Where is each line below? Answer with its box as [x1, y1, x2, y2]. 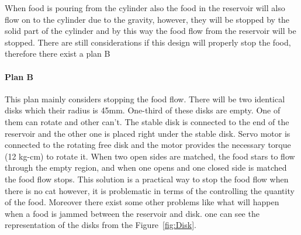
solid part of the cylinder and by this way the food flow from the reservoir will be [5, 25, 296, 37]
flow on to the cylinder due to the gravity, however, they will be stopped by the [5, 13, 290, 25]
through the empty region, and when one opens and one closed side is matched [5, 161, 287, 174]
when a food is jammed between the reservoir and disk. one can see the [5, 207, 260, 219]
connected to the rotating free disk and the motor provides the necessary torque [5, 139, 291, 151]
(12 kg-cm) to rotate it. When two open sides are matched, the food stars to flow [5, 150, 295, 162]
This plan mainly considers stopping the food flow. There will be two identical [5, 92, 285, 105]
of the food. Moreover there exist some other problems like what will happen [5, 196, 279, 208]
